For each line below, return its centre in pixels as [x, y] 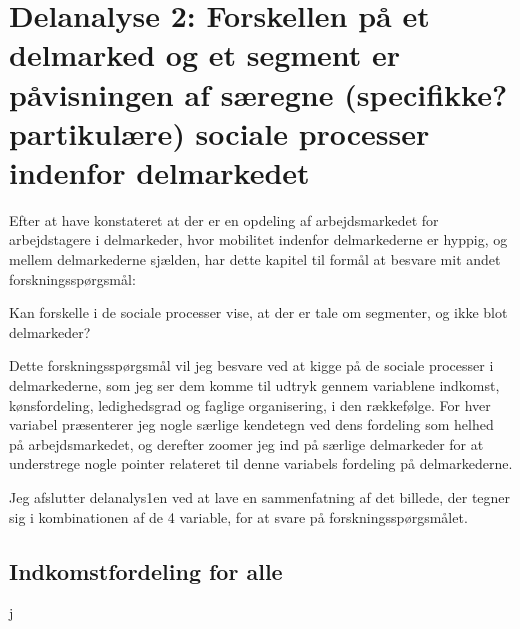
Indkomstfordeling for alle [146, 570]
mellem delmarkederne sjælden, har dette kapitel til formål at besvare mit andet [255, 259]
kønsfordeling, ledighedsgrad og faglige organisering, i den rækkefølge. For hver [250, 404]
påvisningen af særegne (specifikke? [258, 93]
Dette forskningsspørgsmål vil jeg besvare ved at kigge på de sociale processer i [251, 365]
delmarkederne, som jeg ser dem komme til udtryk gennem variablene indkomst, [254, 385]
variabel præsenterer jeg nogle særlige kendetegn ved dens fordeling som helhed [251, 424]
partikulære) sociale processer [219, 132]
